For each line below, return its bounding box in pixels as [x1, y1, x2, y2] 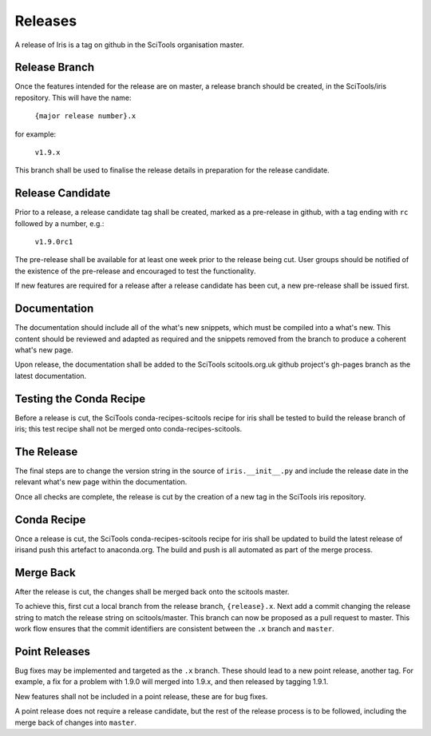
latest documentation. [14, 371, 87, 380]
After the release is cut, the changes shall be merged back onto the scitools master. [14, 587, 290, 596]
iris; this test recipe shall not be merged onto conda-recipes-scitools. [14, 424, 243, 434]
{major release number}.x [34, 112, 136, 121]
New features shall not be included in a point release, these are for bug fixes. [14, 691, 268, 701]
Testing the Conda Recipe [14, 392, 146, 405]
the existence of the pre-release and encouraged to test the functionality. [14, 266, 256, 276]
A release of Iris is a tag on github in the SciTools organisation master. [14, 40, 245, 50]
